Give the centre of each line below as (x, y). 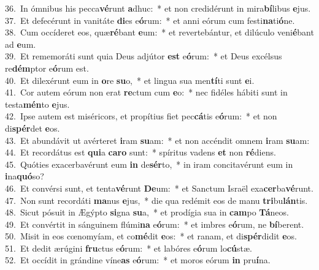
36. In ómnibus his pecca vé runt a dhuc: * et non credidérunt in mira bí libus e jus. (158, 8)
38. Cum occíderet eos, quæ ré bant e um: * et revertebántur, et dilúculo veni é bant (159, 32)
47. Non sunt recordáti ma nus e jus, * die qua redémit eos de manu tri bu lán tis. (156, 200)
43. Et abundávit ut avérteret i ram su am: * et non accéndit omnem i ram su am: (157, 140)
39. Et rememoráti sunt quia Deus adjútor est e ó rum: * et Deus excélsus (144, 56)
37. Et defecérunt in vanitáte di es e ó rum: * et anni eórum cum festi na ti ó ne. (150, 20)
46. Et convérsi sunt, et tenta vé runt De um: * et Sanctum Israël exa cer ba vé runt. (159, 188)
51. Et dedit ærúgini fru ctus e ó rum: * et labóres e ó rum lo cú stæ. (129, 248)
